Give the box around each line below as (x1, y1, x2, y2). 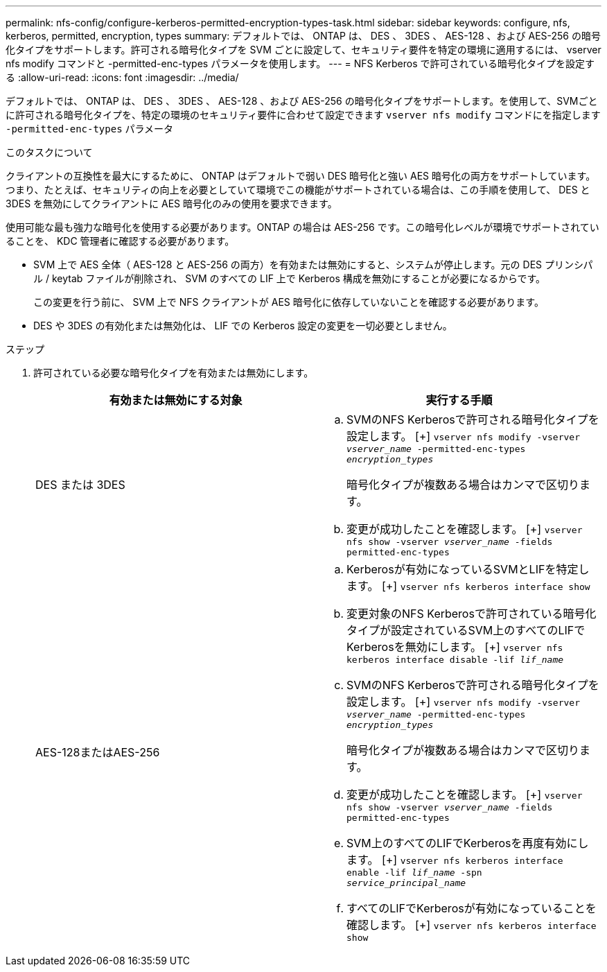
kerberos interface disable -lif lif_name (346, 654, 564, 665)
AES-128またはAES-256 (35, 745, 160, 759)
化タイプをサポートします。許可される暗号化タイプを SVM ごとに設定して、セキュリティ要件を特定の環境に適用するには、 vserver (6, 44, 601, 55)
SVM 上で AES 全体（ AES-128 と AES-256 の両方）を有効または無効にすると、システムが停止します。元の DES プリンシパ (33, 259, 593, 270)
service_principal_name (346, 878, 466, 888)
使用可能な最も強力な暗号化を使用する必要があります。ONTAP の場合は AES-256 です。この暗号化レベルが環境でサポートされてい (6, 221, 599, 233)
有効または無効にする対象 (109, 393, 243, 407)
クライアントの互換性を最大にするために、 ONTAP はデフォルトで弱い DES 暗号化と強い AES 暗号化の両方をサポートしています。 (6, 170, 596, 182)
